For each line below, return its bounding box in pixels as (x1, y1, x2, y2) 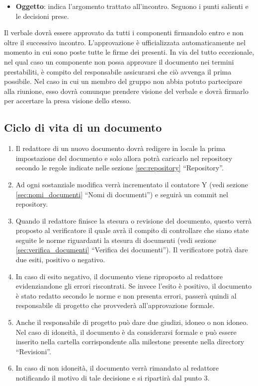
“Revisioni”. (15, 346, 51, 356)
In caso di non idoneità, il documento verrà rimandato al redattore (15, 363, 219, 373)
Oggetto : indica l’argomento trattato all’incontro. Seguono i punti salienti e (15, 1, 249, 11)
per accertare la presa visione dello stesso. (4, 95, 131, 106)
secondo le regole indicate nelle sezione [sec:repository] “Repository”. (15, 162, 224, 173)
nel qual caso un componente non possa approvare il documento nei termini (4, 56, 234, 67)
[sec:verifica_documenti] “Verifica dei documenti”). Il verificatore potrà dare (15, 244, 248, 255)
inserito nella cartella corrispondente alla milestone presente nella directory (15, 336, 245, 347)
